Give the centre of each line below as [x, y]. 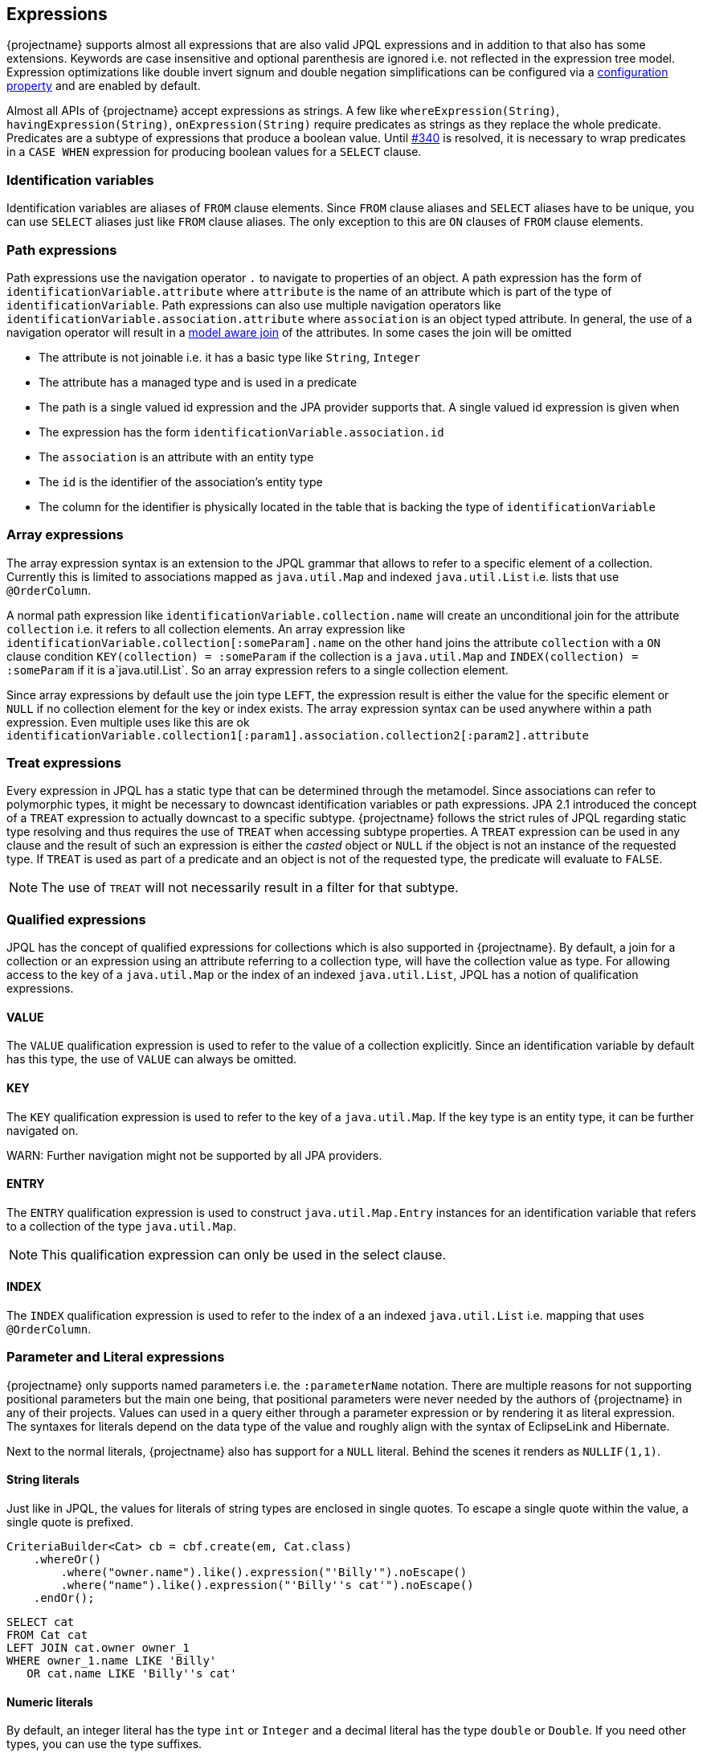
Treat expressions [64, 763]
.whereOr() [67, 1560]
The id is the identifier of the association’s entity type [181, 481]
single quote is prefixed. [70, 1522]
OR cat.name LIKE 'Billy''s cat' [132, 1674]
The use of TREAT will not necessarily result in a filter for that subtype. [250, 888]
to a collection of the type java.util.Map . [121, 1226]
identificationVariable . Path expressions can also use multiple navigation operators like [254, 305]
